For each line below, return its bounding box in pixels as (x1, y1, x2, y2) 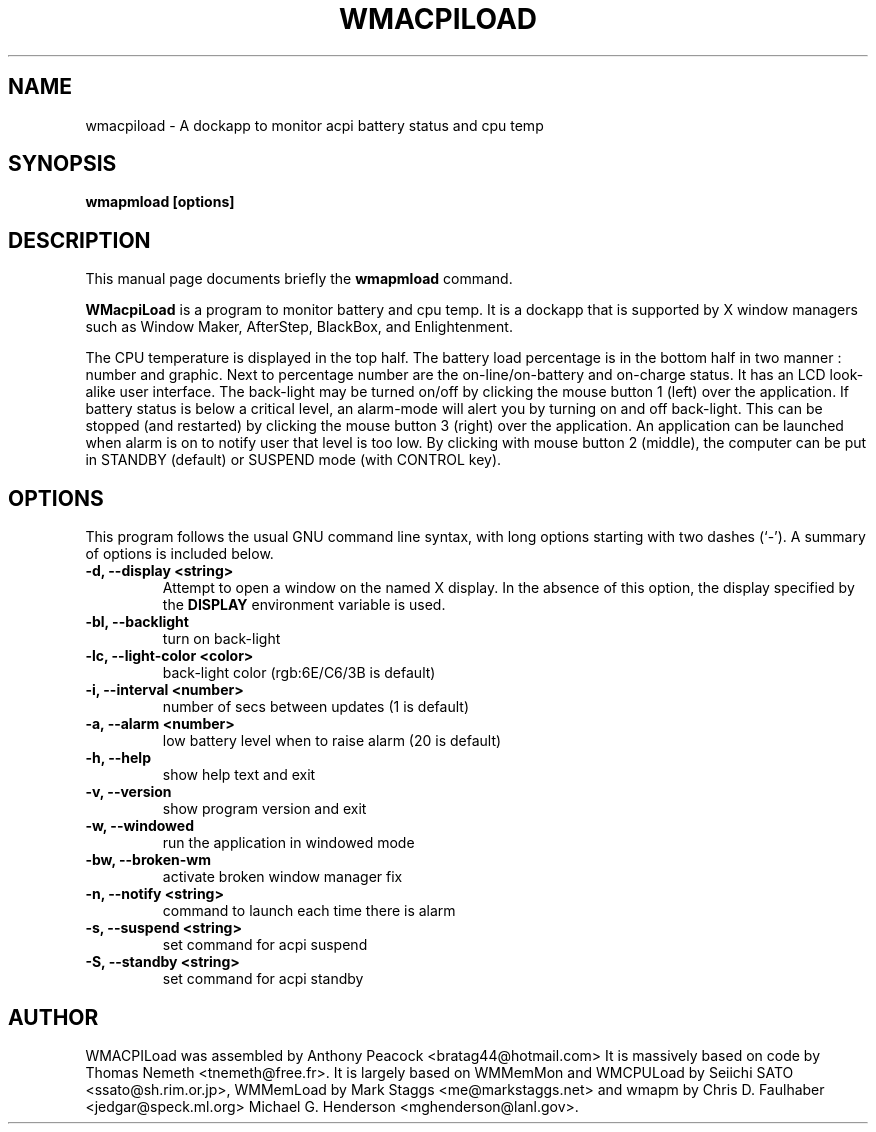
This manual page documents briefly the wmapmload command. (85, 270, 513, 288)
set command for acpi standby (162, 970, 364, 988)
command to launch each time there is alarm (162, 902, 456, 920)
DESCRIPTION (8, 227, 151, 253)
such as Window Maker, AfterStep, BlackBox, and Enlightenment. (85, 318, 513, 336)
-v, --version (85, 783, 172, 801)
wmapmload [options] (85, 193, 235, 211)
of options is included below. (85, 545, 274, 563)
